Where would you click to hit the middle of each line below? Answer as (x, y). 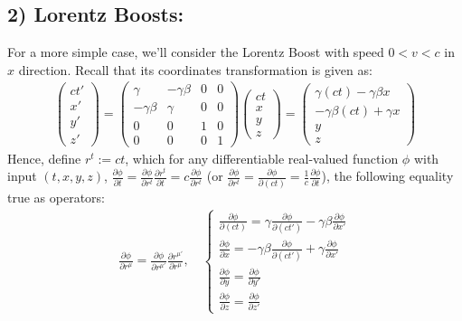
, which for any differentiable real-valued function (262, 158)
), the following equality (387, 176)
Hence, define (44, 158)
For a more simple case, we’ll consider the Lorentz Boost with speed (196, 52)
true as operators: (56, 197)
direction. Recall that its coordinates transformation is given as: (195, 69)
